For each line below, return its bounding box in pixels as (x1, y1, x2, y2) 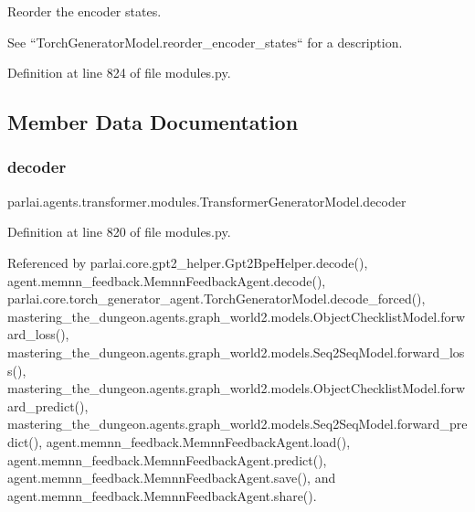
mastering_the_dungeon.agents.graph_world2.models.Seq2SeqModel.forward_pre (7, 414, 468, 433)
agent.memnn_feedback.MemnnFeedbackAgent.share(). (7, 485, 317, 505)
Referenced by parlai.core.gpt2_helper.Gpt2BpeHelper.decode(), (7, 252, 368, 272)
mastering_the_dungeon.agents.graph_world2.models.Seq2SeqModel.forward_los (7, 342, 465, 361)
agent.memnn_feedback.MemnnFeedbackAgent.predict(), (7, 450, 327, 469)
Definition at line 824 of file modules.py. (7, 63, 231, 82)
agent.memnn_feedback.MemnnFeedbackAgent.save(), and (7, 468, 336, 487)
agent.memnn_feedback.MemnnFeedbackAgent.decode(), (7, 271, 326, 290)
